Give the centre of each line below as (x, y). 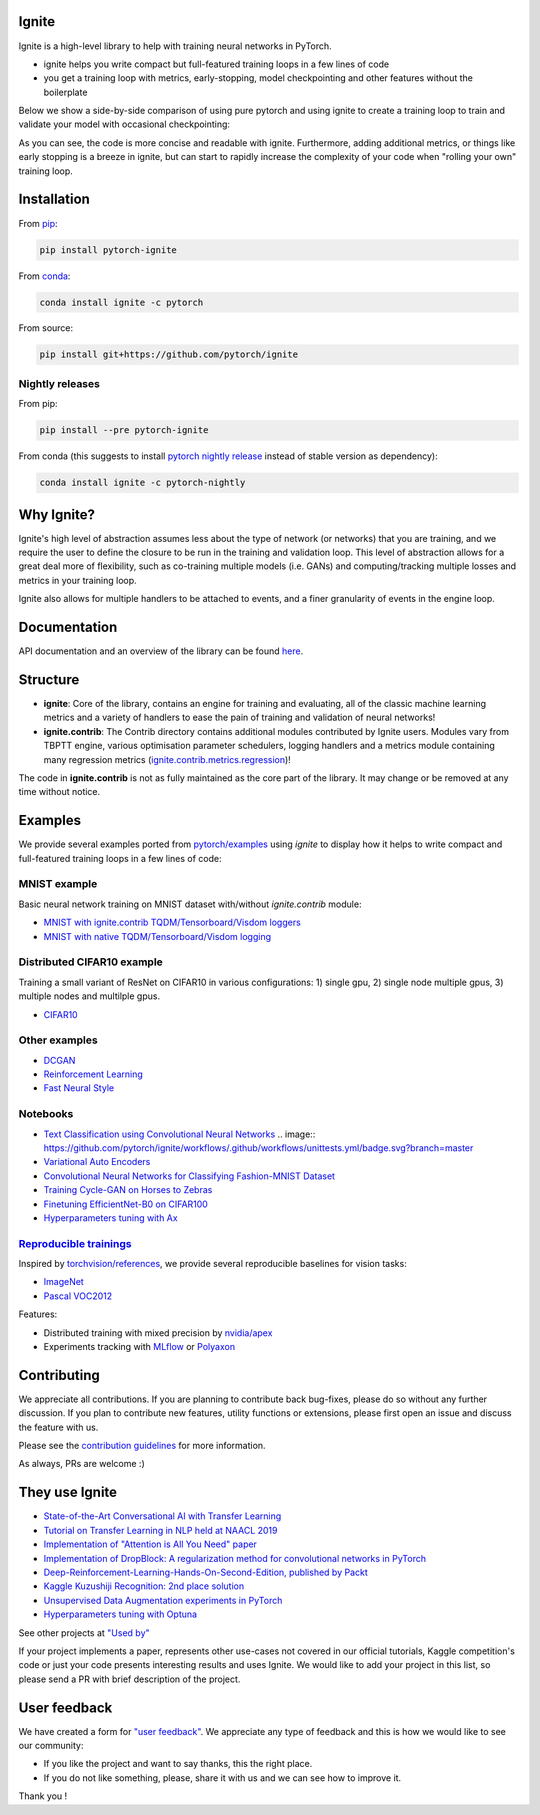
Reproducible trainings (75, 1243)
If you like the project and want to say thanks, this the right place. (178, 1764)
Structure (49, 679)
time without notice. (59, 792)
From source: (46, 328)
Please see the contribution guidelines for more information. (142, 1446)
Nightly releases (59, 383)
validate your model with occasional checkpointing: (124, 124)
